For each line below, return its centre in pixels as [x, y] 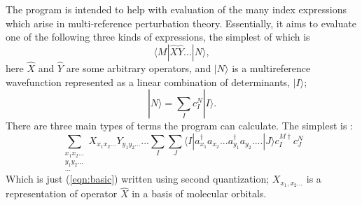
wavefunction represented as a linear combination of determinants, [148, 82]
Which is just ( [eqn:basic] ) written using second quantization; [138, 179]
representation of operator [62, 193]
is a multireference [271, 68]
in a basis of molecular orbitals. [199, 193]
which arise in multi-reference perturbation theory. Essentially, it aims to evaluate [181, 23]
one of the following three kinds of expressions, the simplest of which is [158, 37]
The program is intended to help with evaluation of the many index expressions [176, 9]
